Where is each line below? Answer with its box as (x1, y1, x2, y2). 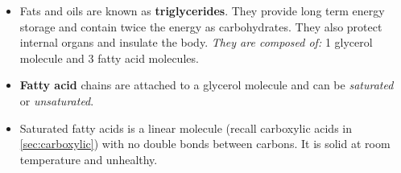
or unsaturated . (19, 92, 94, 109)
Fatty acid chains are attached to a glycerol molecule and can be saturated (19, 76, 394, 93)
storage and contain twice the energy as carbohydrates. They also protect (19, 18, 382, 35)
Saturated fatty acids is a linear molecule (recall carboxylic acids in (19, 119, 353, 136)
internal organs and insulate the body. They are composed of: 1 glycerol (19, 34, 373, 51)
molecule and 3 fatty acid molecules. (19, 49, 199, 66)
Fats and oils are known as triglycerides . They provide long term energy (19, 2, 385, 19)
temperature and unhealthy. (19, 150, 158, 167)
